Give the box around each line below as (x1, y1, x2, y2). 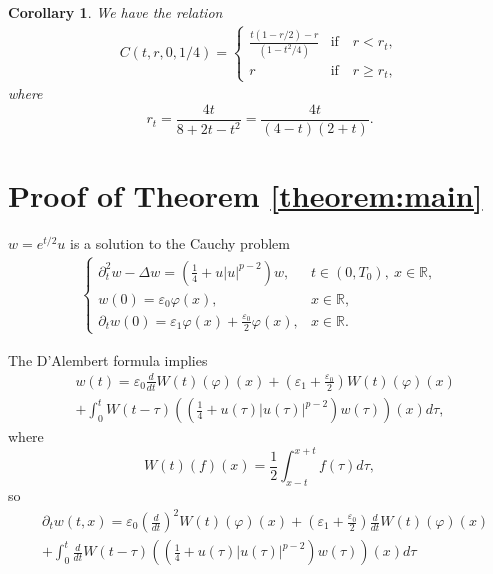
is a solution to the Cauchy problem (70, 233, 290, 254)
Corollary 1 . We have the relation (8, 2, 223, 22)
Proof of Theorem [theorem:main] (8, 175, 483, 216)
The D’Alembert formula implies (8, 349, 208, 370)
